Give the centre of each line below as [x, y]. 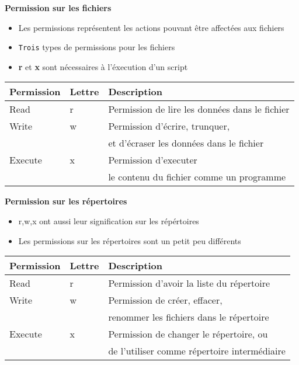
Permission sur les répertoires [66, 201]
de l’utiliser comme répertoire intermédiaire [197, 351]
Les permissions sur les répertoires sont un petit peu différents [130, 240]
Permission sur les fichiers [58, 8]
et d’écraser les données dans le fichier [186, 143]
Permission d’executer [153, 160]
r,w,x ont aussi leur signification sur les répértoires [109, 221]
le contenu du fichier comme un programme [197, 177]
